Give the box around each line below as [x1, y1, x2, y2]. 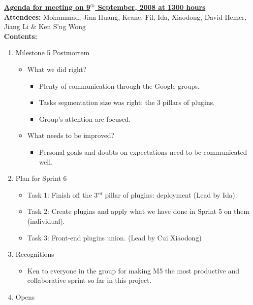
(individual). [27, 215, 65, 226]
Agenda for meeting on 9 [4, 2, 91, 12]
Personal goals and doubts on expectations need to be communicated [39, 146, 247, 157]
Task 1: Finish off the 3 [27, 189, 98, 200]
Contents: [4, 31, 37, 41]
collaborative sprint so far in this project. [27, 275, 152, 285]
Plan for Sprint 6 [15, 173, 67, 183]
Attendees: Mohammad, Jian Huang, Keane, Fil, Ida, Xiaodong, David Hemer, [4, 11, 247, 22]
